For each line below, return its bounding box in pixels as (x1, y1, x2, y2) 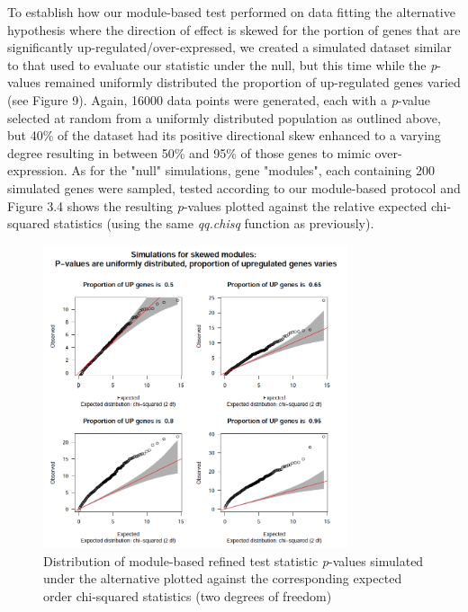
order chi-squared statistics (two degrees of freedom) (43, 586, 332, 605)
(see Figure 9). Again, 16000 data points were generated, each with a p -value (7, 90, 430, 109)
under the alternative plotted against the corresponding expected (43, 569, 402, 588)
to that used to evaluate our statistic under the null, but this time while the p (7, 55, 437, 74)
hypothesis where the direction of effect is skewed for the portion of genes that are (7, 20, 461, 39)
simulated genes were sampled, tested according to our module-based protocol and (7, 178, 461, 197)
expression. (7, 161, 67, 180)
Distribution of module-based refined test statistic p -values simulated (43, 551, 424, 570)
